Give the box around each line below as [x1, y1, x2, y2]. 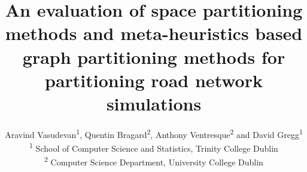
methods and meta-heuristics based [5, 21, 303, 45]
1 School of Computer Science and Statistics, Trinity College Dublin [29, 140, 278, 154]
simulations [106, 91, 202, 115]
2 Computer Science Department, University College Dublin [44, 154, 263, 168]
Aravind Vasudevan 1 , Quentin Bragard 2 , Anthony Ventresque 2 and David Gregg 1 [5, 126, 303, 140]
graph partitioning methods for [22, 44, 285, 69]
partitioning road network [44, 67, 263, 92]
